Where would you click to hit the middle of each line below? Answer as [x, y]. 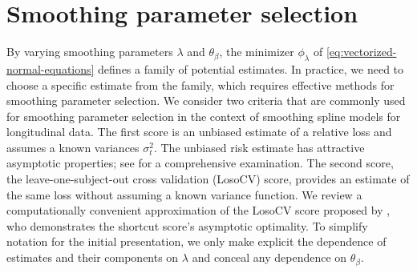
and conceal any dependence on [269, 257]
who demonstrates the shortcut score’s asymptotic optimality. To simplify [187, 225]
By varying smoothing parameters [90, 52]
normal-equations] [51, 68]
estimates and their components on [93, 257]
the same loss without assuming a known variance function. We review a [184, 194]
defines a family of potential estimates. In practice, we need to [251, 68]
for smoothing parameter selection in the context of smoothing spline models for [204, 116]
